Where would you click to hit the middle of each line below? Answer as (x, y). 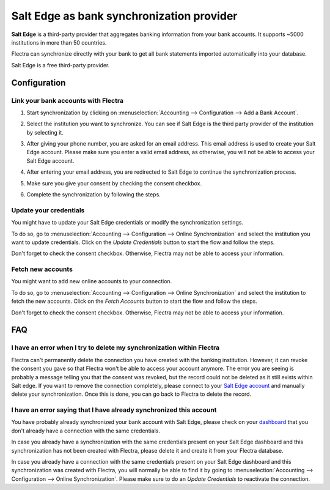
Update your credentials (48, 210)
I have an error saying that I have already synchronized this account (114, 410)
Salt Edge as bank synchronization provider (124, 16)
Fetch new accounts (42, 269)
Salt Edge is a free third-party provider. (61, 65)
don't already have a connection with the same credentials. (86, 431)
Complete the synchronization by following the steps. (94, 195)
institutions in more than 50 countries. (59, 42)
